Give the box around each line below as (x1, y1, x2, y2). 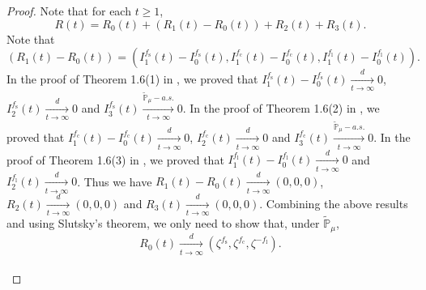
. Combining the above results (259, 194, 408, 211)
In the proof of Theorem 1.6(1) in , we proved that (6, 70, 258, 87)
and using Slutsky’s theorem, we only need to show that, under (6, 215, 320, 232)
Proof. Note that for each (6, 2, 131, 19)
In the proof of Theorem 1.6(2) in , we (190, 100, 380, 117)
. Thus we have (77, 173, 152, 190)
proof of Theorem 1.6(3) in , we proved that (6, 151, 224, 168)
